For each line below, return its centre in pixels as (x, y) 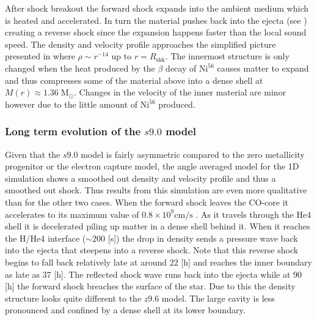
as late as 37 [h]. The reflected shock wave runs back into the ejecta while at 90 (154, 274)
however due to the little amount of (71, 104)
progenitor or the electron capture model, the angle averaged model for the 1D (152, 166)
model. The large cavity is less (218, 298)
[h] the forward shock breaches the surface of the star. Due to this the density (150, 286)
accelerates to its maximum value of (72, 214)
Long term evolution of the (73, 131)
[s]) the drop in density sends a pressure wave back (203, 238)
